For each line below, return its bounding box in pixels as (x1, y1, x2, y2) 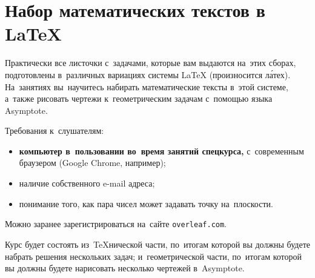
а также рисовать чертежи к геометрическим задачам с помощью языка (5, 92, 273, 105)
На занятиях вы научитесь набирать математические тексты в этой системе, (5, 80, 288, 93)
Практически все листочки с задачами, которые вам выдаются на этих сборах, (5, 56, 296, 69)
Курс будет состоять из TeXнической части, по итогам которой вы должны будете (5, 237, 311, 250)
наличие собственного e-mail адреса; (19, 177, 155, 190)
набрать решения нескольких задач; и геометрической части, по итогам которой (5, 250, 302, 262)
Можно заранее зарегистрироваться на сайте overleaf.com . (5, 217, 227, 230)
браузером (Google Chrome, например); (19, 156, 166, 169)
